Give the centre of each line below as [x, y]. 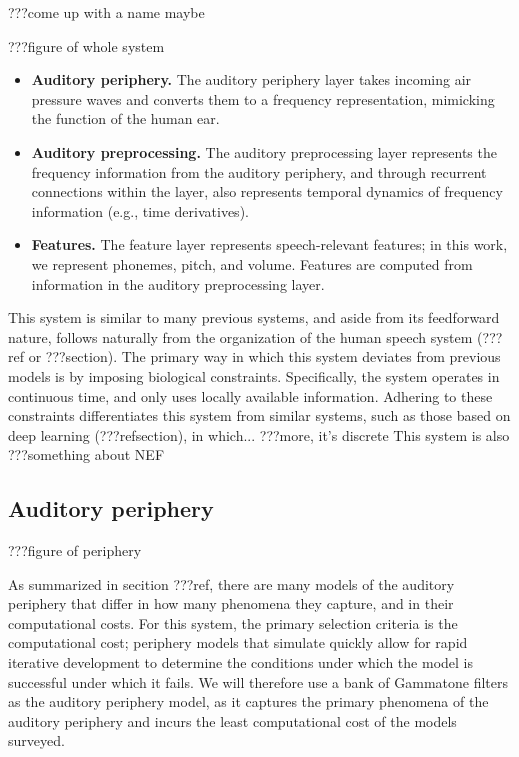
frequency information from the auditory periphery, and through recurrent [259, 171]
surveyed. [36, 740]
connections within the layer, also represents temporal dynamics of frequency [267, 191]
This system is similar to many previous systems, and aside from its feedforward [254, 317]
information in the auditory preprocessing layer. [178, 283]
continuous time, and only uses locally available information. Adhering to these [250, 395]
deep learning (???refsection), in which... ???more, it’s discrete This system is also [259, 434]
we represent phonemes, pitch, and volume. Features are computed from [252, 263]
